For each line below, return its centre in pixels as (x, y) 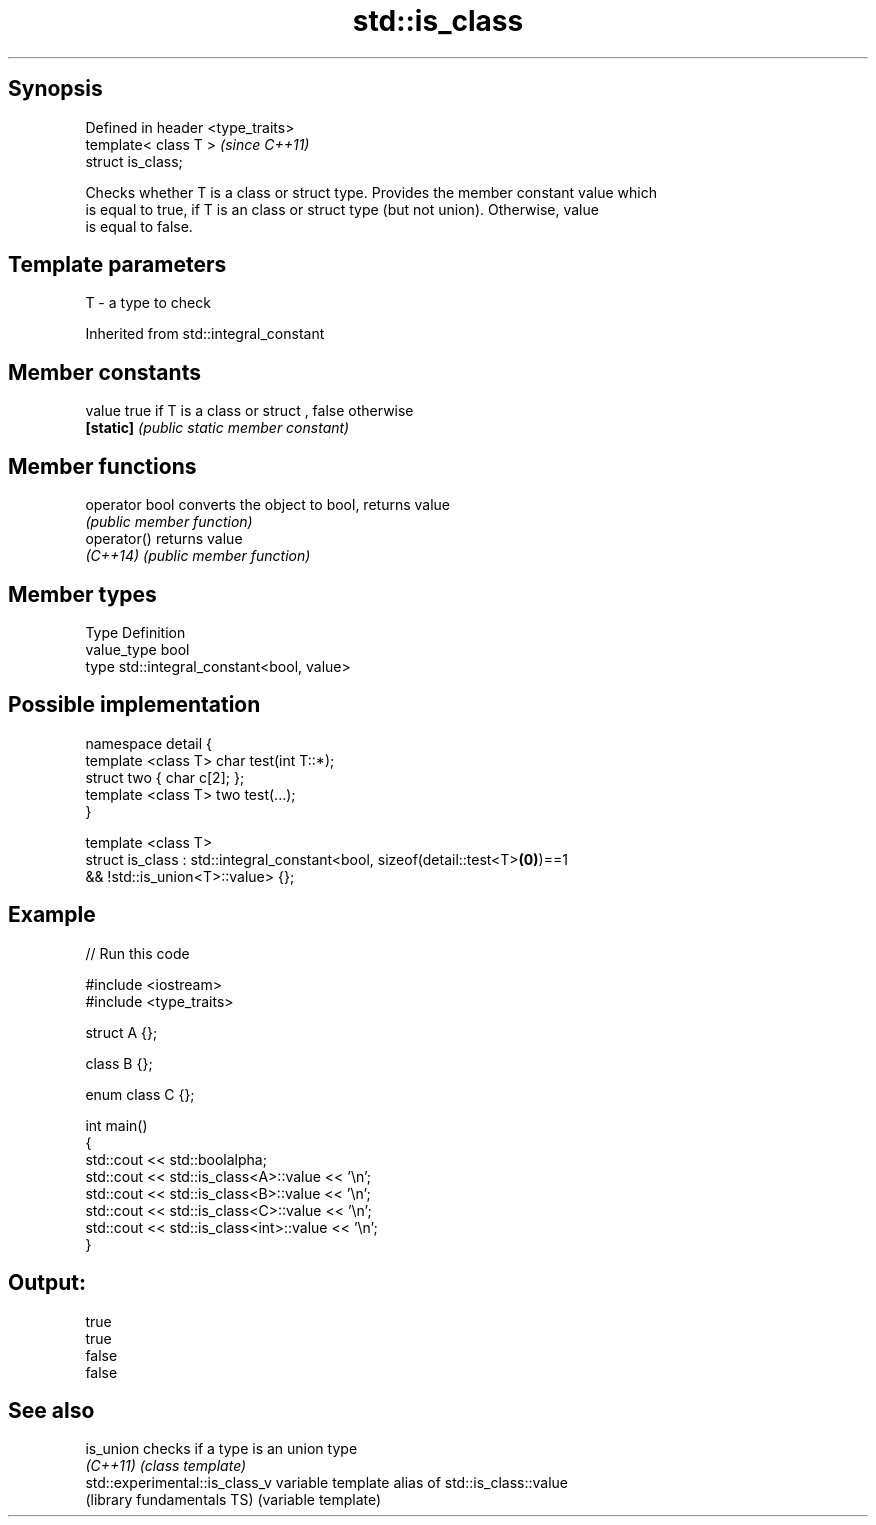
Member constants (104, 372)
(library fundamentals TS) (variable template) (233, 1500)
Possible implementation (134, 705)
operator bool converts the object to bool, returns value (267, 505)
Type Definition (135, 632)
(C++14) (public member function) (198, 556)
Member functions (102, 466)
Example (52, 915)
